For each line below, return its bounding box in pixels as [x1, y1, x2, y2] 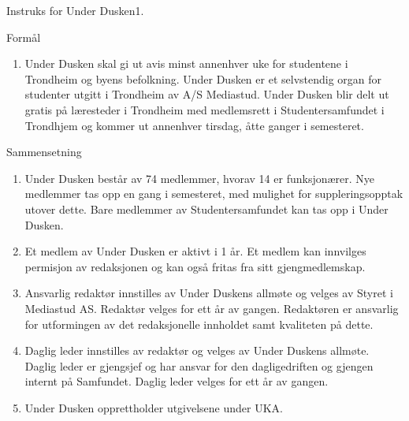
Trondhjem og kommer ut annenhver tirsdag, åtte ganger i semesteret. [24, 117, 364, 133]
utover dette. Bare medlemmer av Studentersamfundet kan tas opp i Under [24, 200, 389, 217]
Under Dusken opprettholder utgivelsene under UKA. [24, 399, 284, 415]
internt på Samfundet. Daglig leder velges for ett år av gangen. [24, 373, 329, 389]
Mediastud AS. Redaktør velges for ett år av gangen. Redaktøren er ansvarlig [24, 300, 399, 316]
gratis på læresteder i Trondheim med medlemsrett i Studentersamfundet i [24, 101, 385, 117]
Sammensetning [6, 143, 82, 160]
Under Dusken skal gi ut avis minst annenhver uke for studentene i [24, 55, 348, 72]
